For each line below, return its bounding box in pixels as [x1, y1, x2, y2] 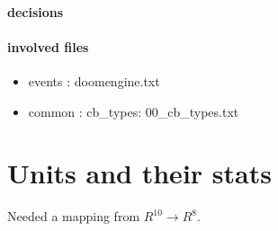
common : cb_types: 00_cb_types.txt [28, 102, 239, 120]
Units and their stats [7, 155, 272, 191]
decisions [7, 2, 64, 21]
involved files [7, 37, 89, 56]
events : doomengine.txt [28, 71, 160, 90]
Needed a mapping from [7, 207, 140, 226]
